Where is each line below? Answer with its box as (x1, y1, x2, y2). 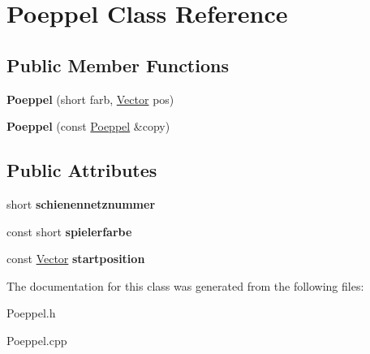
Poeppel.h (6, 304, 56, 322)
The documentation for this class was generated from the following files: (6, 277, 364, 294)
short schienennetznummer (6, 195, 156, 212)
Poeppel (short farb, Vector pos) (6, 90, 174, 107)
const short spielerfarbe (6, 222, 132, 240)
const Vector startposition (6, 250, 145, 267)
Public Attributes (6, 158, 157, 183)
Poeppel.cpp (6, 331, 67, 348)
